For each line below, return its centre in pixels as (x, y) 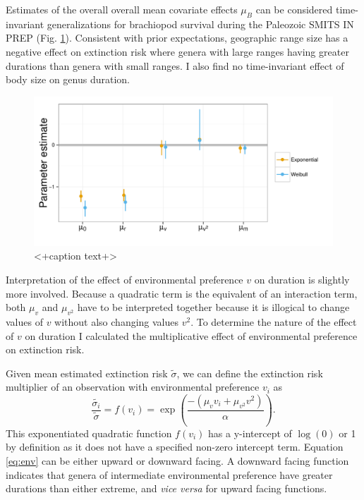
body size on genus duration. (68, 79)
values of (24, 321)
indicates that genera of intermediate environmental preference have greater (169, 474)
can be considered (294, 9)
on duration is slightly (302, 279)
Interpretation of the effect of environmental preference (125, 279)
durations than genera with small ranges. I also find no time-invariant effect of (175, 65)
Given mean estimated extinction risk (87, 373)
